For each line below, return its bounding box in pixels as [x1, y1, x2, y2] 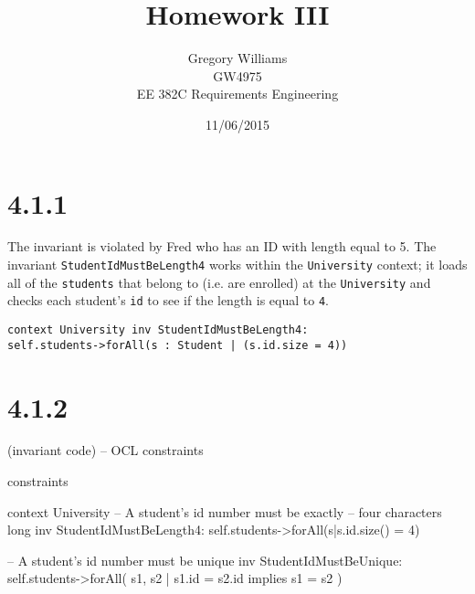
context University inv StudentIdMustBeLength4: [7, 324, 309, 336]
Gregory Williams [187, 48, 288, 68]
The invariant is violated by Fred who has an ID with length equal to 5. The [7, 237, 437, 256]
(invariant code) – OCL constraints [7, 440, 204, 460]
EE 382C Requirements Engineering [136, 84, 339, 103]
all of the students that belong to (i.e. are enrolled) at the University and [7, 272, 431, 292]
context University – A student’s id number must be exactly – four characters [7, 502, 442, 521]
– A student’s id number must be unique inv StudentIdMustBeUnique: [7, 550, 403, 569]
